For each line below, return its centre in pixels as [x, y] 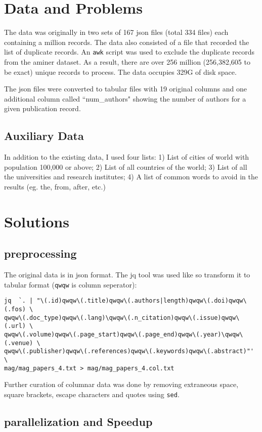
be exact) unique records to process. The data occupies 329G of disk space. [120, 71]
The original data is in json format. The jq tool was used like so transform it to [127, 275]
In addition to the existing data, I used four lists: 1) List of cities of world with [127, 157]
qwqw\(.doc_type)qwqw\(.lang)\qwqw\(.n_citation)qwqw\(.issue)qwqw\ [122, 318]
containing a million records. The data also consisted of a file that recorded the [127, 42]
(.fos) [15, 309]
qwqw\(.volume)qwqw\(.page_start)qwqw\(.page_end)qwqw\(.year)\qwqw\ [124, 334]
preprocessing [40, 253]
